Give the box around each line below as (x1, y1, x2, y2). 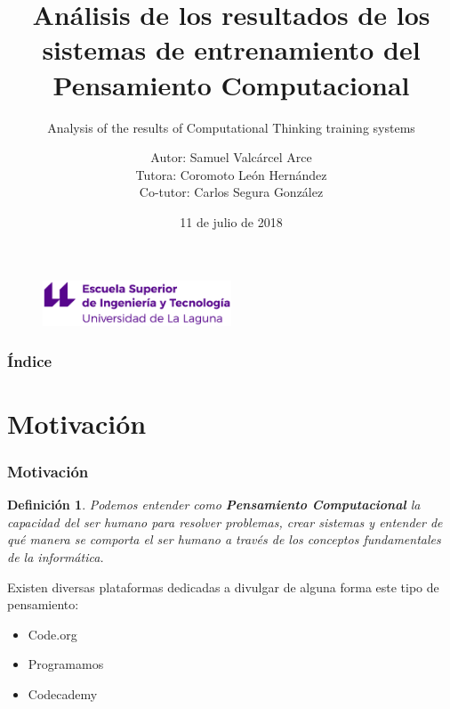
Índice (7, 349, 52, 371)
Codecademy (28, 685, 98, 703)
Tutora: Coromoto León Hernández (135, 165, 327, 183)
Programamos (28, 655, 104, 673)
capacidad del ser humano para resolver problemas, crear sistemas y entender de (7, 512, 443, 531)
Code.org (28, 624, 77, 643)
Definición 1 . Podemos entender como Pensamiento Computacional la (7, 495, 421, 514)
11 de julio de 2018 (180, 212, 283, 231)
